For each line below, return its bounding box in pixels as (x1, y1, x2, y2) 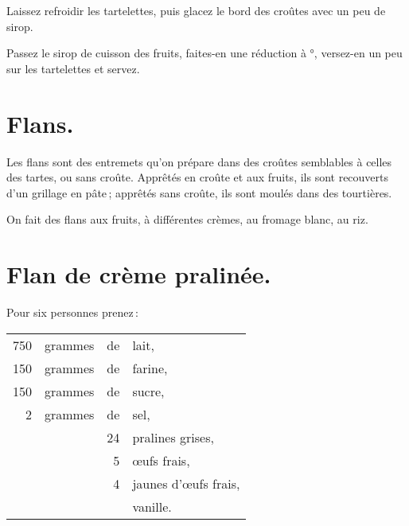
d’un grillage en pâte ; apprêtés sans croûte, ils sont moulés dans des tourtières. (6, 184, 392, 201)
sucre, (132, 381, 165, 400)
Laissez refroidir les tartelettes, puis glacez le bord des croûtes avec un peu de (6, 2, 386, 18)
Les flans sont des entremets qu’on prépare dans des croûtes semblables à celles (6, 153, 392, 169)
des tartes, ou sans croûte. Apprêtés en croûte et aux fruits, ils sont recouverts (6, 169, 389, 185)
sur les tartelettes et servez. (6, 60, 140, 76)
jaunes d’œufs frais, (132, 473, 240, 493)
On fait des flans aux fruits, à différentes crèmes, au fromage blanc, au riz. (6, 211, 368, 228)
